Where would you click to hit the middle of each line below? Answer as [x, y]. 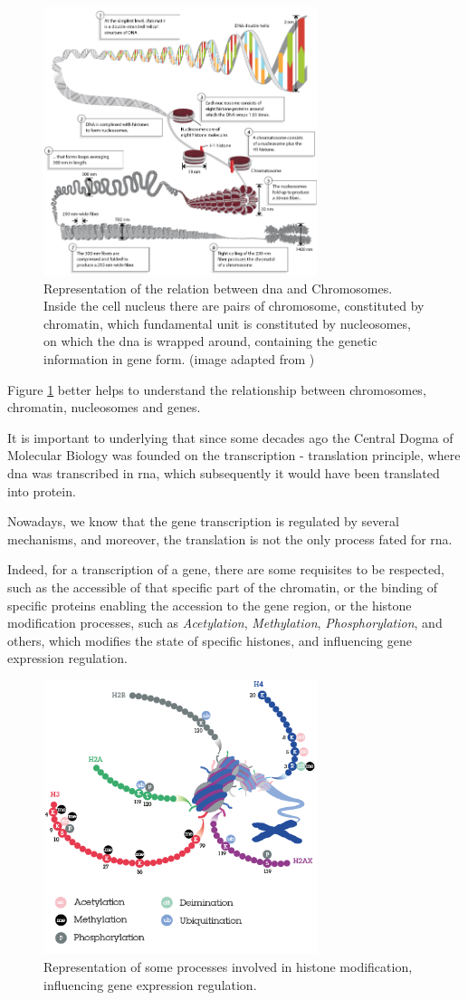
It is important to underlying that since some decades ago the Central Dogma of [230, 437]
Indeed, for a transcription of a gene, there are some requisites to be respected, [226, 569]
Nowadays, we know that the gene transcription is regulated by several [203, 521]
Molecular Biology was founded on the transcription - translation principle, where [234, 455]
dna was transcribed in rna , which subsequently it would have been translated [224, 473]
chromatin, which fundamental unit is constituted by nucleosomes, [227, 323]
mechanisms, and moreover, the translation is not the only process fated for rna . [230, 538]
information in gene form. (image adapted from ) [179, 359]
